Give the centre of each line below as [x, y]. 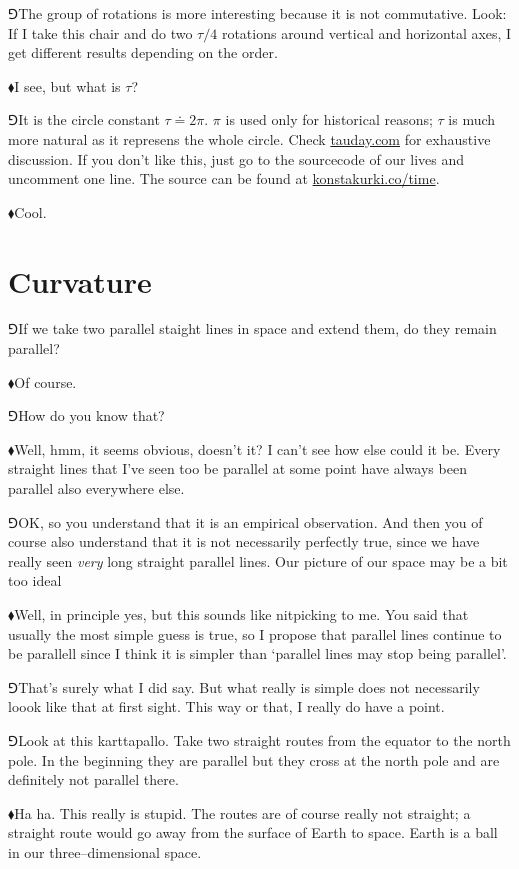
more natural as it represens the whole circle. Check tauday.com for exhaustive [249, 138]
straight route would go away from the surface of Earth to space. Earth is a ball [253, 832]
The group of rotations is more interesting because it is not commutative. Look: [262, 13]
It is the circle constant [89, 119]
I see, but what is [67, 85]
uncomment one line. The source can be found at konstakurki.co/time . [224, 178]
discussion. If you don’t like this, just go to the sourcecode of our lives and [236, 158]
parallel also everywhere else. [96, 488]
